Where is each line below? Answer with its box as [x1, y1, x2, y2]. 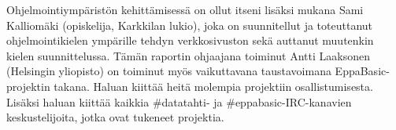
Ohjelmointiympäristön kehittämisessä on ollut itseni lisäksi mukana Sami [6, 2, 364, 17]
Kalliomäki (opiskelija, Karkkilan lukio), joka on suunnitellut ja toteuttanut [6, 16, 373, 33]
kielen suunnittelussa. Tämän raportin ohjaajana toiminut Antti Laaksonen [6, 47, 370, 63]
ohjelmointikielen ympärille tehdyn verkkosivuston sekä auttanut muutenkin [6, 32, 374, 49]
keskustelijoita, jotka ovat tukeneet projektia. [6, 109, 224, 125]
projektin [6, 78, 50, 94]
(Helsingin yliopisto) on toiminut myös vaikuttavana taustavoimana [6, 63, 331, 79]
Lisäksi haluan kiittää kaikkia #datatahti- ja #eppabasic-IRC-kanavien [6, 93, 352, 110]
